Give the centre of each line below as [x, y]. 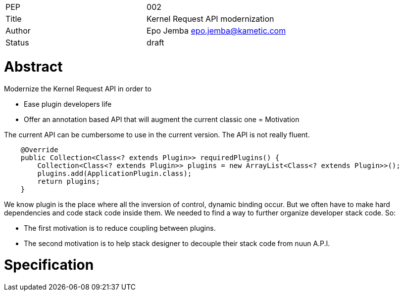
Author [18, 31]
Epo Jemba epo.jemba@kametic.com [216, 31]
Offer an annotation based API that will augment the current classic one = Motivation [162, 119]
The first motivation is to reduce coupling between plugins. [120, 228]
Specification [49, 265]
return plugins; [69, 181]
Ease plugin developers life [68, 104]
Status [17, 42]
